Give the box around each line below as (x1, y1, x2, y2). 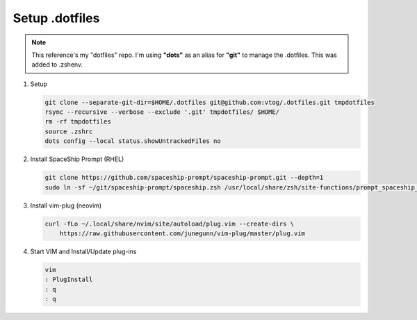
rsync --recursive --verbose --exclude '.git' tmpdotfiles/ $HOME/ (44, 108, 280, 116)
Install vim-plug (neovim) (30, 201, 102, 210)
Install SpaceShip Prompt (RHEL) (30, 155, 124, 163)
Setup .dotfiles (13, 10, 100, 26)
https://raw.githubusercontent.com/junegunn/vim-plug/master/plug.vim (59, 229, 306, 237)
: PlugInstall (44, 276, 93, 284)
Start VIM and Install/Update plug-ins (30, 247, 137, 255)
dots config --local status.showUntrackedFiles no (44, 137, 222, 145)
